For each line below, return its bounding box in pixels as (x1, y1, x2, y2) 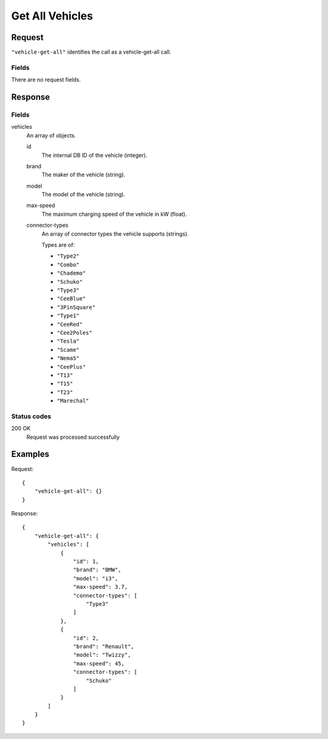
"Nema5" (56, 355, 80, 362)
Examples (11, 449, 50, 459)
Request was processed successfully (26, 433, 120, 441)
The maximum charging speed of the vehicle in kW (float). (41, 210, 188, 218)
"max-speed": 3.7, (73, 583, 128, 591)
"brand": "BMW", (73, 566, 121, 574)
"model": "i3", (73, 575, 118, 582)
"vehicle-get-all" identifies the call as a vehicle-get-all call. (11, 49, 171, 56)
